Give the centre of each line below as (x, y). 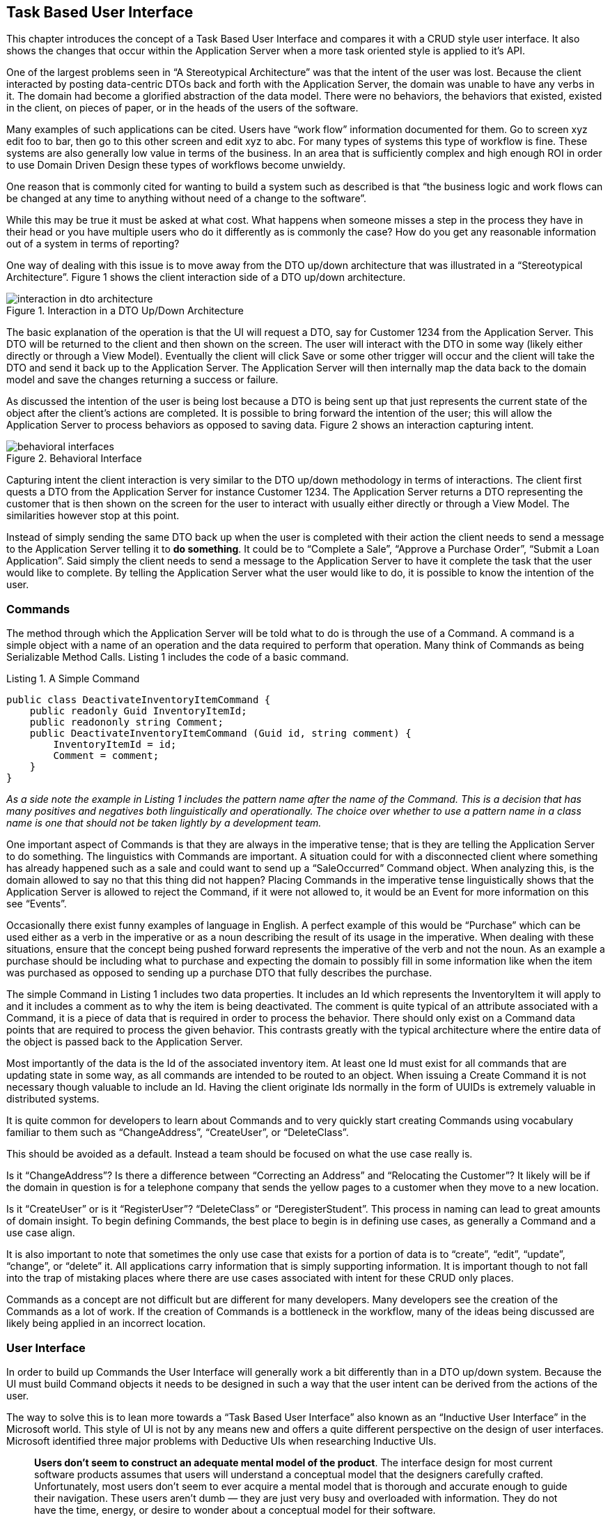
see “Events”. (37, 904)
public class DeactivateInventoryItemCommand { (139, 700)
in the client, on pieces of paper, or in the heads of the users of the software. (182, 108)
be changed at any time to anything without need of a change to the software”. (187, 199)
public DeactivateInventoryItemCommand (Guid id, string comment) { (220, 734)
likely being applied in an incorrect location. (106, 1323)
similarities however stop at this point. (93, 516)
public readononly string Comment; (126, 722)
